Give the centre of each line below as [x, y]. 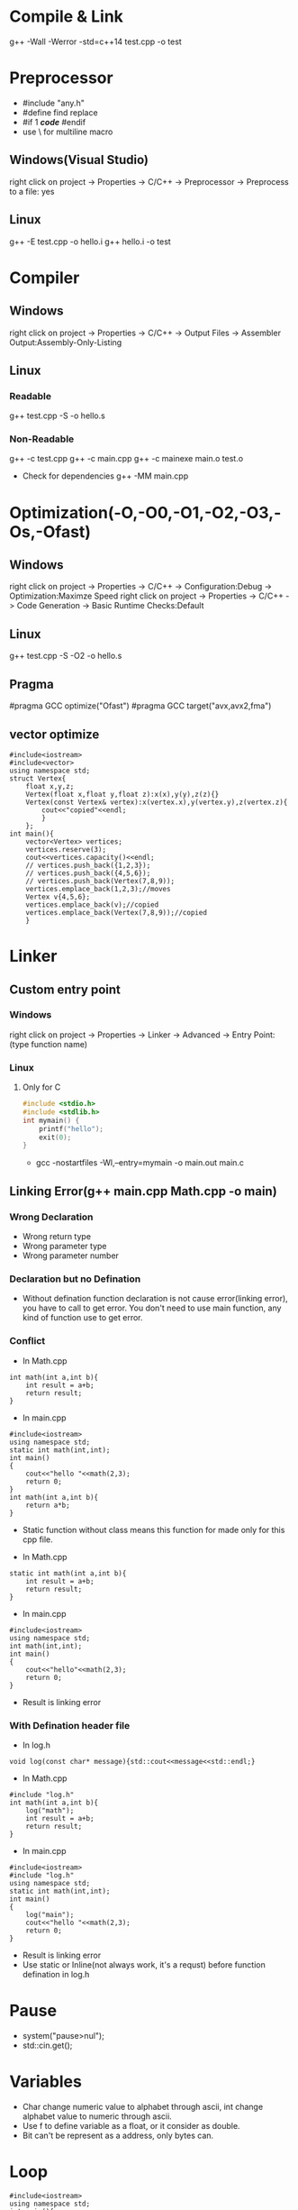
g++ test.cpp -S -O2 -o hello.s [66, 656]
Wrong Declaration [51, 1217]
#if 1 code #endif [54, 122]
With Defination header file [70, 1725]
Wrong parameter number [71, 1256]
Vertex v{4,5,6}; [58, 897]
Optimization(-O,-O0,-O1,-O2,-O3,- [145, 512]
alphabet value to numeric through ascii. [97, 2116]
